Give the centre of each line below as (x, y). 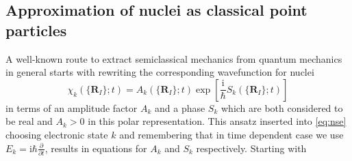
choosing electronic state (57, 134)
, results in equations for (96, 148)
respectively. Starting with (251, 148)
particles (36, 30)
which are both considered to (282, 107)
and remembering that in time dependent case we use (231, 134)
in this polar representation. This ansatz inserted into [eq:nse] (217, 121)
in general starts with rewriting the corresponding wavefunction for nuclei (160, 72)
